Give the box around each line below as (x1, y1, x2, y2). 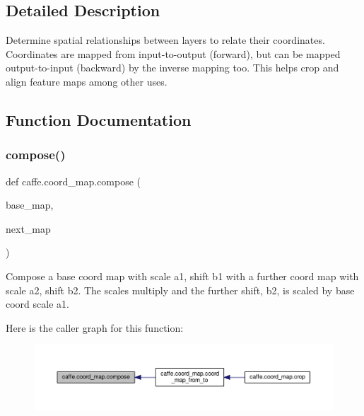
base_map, (6, 197, 54, 212)
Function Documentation (6, 108, 192, 130)
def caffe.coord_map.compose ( (6, 173, 141, 188)
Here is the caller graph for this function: (6, 320, 184, 335)
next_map (6, 221, 51, 236)
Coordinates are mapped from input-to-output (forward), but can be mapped (6, 46, 341, 61)
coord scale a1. (6, 296, 69, 311)
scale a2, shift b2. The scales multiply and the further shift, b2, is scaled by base (6, 282, 355, 297)
